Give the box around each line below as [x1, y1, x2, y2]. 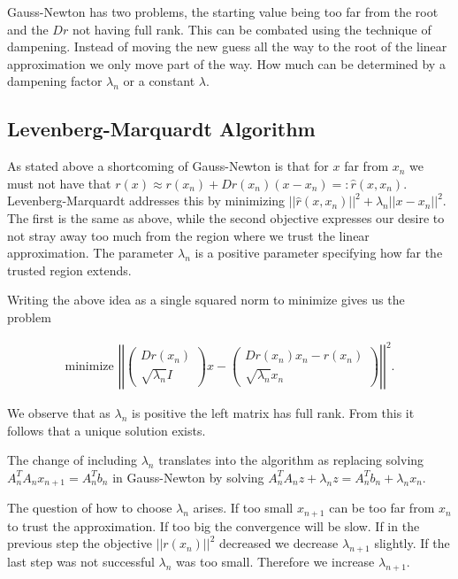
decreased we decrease [218, 534, 339, 552]
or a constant [123, 72, 195, 90]
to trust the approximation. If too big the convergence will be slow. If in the [7, 516, 420, 535]
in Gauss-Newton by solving [112, 467, 264, 486]
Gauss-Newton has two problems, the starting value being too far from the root [7, 3, 439, 20]
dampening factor [7, 72, 103, 90]
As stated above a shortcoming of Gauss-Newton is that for [7, 157, 329, 175]
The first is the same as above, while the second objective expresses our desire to [7, 208, 445, 227]
